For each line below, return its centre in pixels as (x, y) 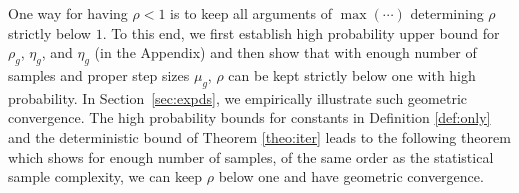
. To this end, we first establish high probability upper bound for (301, 32)
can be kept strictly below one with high (352, 74)
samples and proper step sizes (99, 74)
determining (447, 13)
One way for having (68, 13)
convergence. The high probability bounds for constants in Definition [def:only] (249, 117)
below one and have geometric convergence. (351, 176)
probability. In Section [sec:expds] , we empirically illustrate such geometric (237, 97)
